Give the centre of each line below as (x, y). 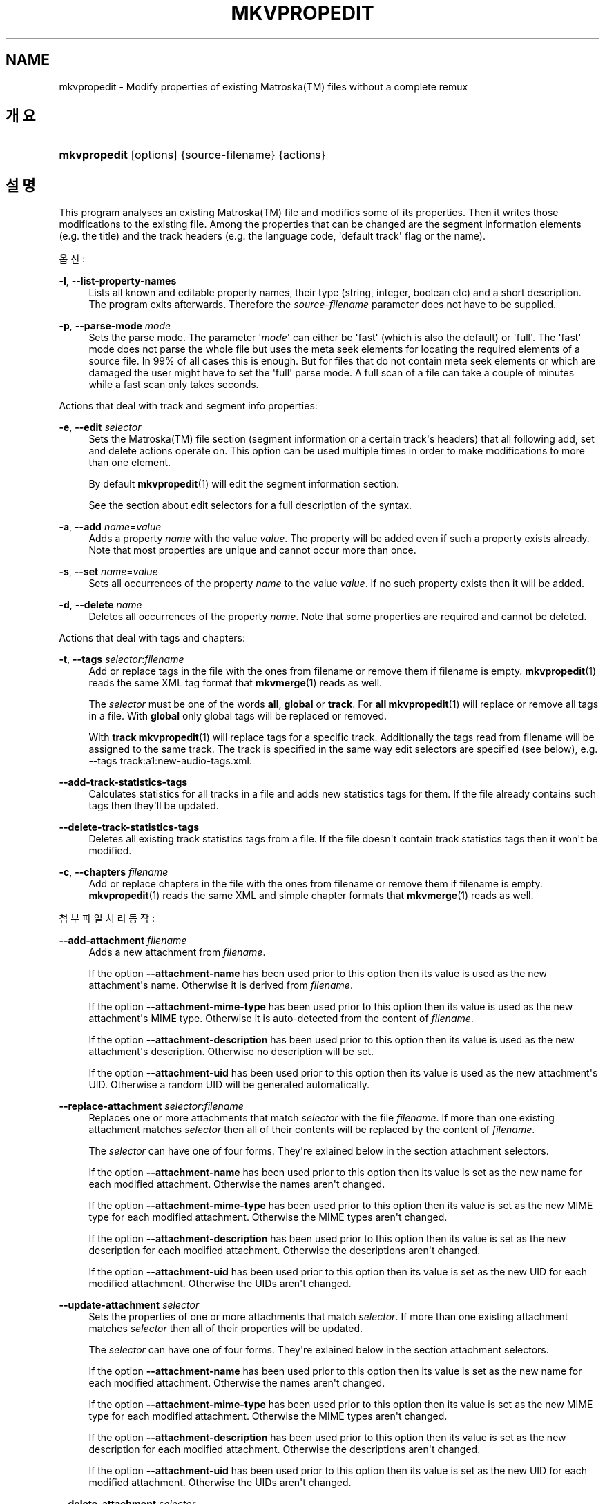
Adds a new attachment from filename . (177, 952)
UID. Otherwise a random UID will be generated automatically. (229, 1085)
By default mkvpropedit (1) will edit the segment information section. (244, 484)
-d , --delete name (100, 605)
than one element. (130, 463)
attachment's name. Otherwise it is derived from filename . (221, 985)
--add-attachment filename (123, 941)
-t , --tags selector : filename (122, 659)
